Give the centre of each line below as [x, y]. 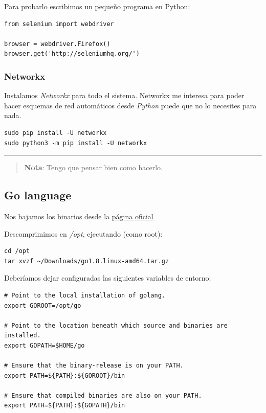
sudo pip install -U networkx [56, 133]
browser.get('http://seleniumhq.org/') [72, 54]
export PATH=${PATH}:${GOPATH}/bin [65, 406]
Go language [38, 195]
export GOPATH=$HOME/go [45, 345]
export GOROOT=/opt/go [43, 305]
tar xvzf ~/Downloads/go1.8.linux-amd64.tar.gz [87, 261]
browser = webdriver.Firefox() [57, 44]
